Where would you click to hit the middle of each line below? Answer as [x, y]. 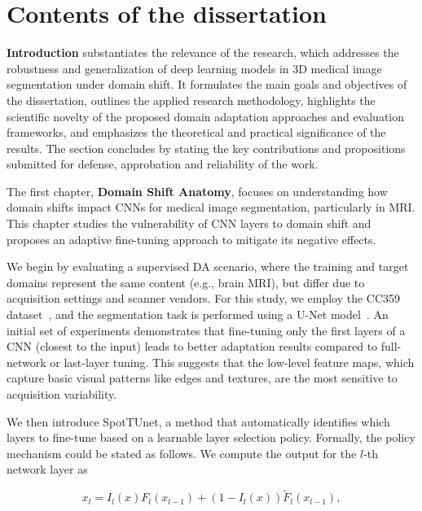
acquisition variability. [62, 394]
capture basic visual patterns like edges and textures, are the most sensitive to [202, 378]
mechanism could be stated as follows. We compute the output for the [182, 453]
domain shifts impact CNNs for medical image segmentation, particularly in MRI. [211, 207]
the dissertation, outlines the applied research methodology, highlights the [191, 100]
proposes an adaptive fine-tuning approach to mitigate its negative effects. [191, 239]
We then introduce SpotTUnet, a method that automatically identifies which [198, 421]
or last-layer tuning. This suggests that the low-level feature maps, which [232, 362]
